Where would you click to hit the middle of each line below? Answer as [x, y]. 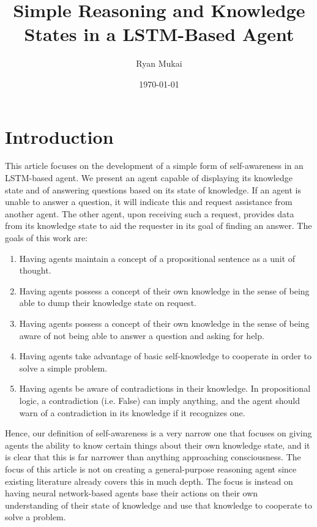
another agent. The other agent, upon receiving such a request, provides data [150, 213]
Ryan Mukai [159, 63]
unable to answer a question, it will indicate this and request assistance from [149, 202]
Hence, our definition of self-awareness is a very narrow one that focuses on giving [158, 433]
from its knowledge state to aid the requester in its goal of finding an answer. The [158, 226]
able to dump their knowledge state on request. [108, 303]
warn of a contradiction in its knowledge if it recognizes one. [132, 412]
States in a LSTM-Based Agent [159, 34]
